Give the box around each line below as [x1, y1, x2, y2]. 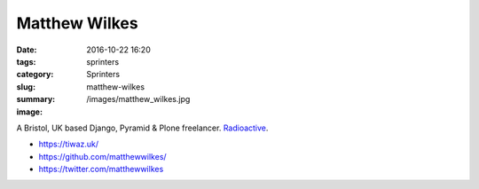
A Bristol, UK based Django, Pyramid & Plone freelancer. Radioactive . [16, 122, 269, 133]
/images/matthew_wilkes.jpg [86, 94, 191, 105]
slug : [16, 81, 35, 92]
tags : [16, 56, 36, 67]
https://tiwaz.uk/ [38, 138, 99, 150]
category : [16, 69, 54, 80]
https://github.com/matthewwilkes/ [38, 151, 168, 161]
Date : [16, 44, 37, 55]
